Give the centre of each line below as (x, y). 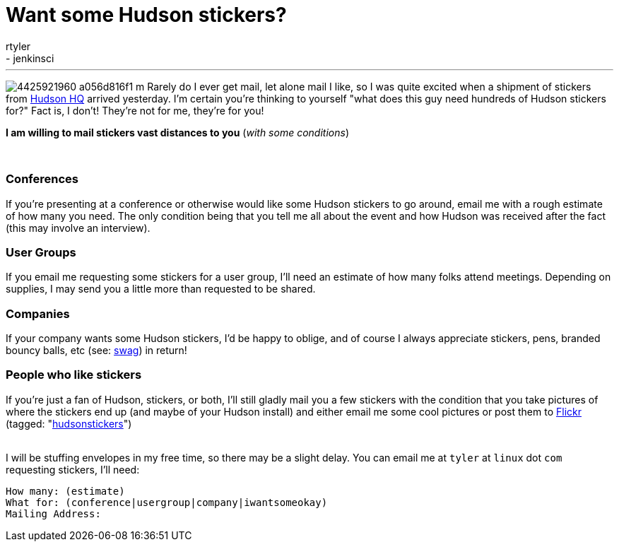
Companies (38, 313)
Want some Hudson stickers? (146, 15)
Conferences (42, 179)
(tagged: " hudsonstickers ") (69, 423)
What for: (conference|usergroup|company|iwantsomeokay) (167, 502)
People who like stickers (74, 375)
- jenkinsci (30, 58)
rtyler (18, 46)
